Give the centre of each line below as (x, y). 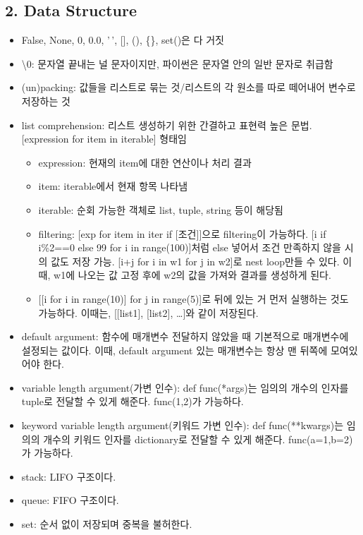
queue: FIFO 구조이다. (70, 500)
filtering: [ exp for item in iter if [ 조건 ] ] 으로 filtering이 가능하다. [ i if (182, 233)
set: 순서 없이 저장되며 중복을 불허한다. (107, 524)
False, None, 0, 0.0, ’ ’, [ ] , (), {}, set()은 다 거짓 (123, 40)
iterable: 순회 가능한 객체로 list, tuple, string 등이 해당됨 (161, 209)
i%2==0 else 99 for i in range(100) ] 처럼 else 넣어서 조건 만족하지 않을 (190, 247)
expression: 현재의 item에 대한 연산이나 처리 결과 (145, 162)
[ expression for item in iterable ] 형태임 (104, 139)
